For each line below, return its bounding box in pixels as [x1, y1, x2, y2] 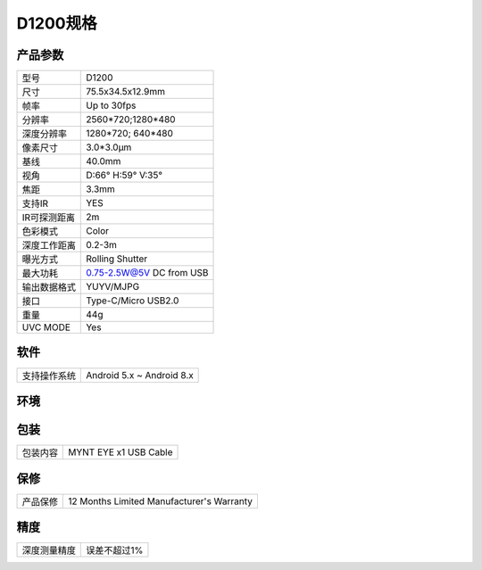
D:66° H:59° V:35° [86, 169, 163, 182]
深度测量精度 [21, 544, 76, 557]
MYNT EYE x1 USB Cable [68, 446, 173, 458]
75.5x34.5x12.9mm [86, 86, 165, 98]
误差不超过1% [86, 544, 144, 557]
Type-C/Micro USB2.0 [86, 294, 179, 307]
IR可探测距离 [21, 211, 76, 224]
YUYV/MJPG [86, 281, 140, 293]
